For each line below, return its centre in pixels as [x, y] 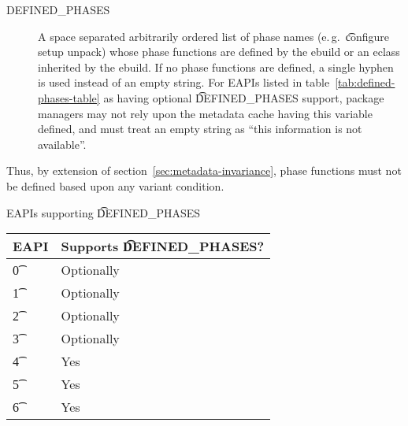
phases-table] [69, 97]
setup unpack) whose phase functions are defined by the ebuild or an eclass [219, 52]
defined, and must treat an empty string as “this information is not [200, 129]
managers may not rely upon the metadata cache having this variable [205, 113]
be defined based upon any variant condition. [115, 185]
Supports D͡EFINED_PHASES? [163, 246]
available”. [62, 144]
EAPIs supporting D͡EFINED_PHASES [104, 212]
